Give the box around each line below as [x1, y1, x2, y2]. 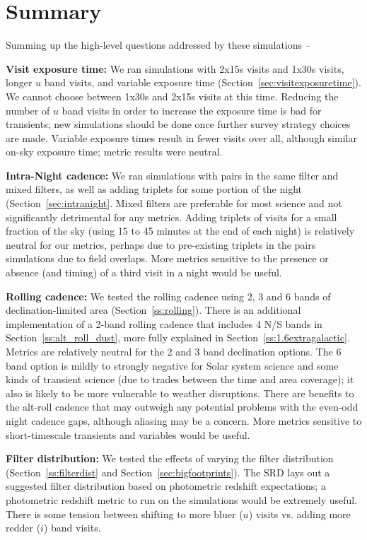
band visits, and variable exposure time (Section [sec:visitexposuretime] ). [44, 75, 361, 90]
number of [6, 102, 50, 117]
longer [6, 75, 33, 90]
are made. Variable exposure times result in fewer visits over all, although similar [6, 130, 357, 145]
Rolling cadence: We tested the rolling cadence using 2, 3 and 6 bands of [6, 288, 331, 303]
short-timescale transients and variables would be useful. [6, 427, 250, 442]
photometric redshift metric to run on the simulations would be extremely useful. [6, 492, 358, 507]
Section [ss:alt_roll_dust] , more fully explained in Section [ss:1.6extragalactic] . [6, 330, 350, 345]
